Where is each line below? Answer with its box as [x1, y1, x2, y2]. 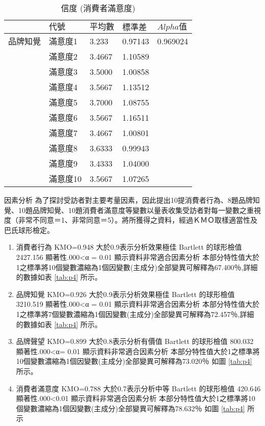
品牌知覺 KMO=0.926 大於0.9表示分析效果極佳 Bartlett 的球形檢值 [16, 288, 235, 299]
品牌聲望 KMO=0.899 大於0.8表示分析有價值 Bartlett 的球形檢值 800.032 [16, 336, 254, 347]
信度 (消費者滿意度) [61, 2, 136, 14]
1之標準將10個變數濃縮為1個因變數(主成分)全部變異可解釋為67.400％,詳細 [16, 261, 258, 272]
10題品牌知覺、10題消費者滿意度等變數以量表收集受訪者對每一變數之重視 [18, 204, 261, 215]
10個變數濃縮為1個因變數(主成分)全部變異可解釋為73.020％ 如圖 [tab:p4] [16, 356, 252, 366]
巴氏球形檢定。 [4, 224, 54, 235]
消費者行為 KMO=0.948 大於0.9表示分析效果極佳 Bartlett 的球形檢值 [16, 242, 242, 252]
